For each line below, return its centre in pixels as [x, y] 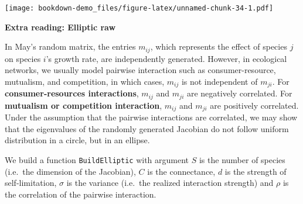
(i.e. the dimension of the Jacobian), [70, 171]
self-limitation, [31, 183]
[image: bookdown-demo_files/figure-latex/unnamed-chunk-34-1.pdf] [139, 8]
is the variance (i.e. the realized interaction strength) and [170, 183]
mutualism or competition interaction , [84, 105]
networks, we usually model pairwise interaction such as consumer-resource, [140, 70]
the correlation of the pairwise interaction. [81, 194]
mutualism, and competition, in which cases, [85, 81]
